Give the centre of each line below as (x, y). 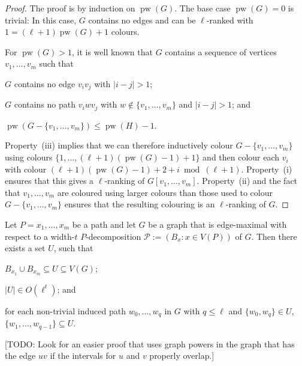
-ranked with (230, 20)
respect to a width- (40, 236)
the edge (20, 355)
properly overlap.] (182, 355)
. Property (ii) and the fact (247, 181)
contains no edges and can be (142, 20)
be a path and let (104, 224)
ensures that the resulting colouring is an (140, 204)
